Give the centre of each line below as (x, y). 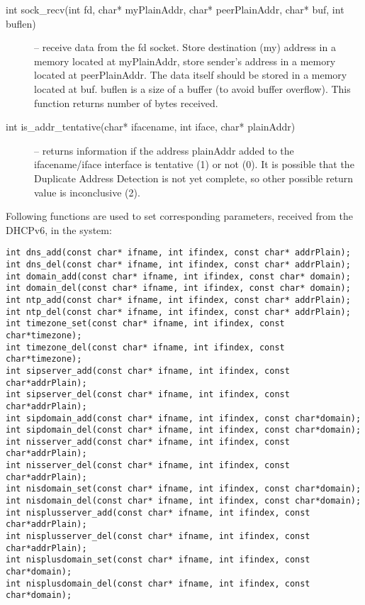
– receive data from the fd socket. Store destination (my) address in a (185, 47)
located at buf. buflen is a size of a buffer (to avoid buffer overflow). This (192, 88)
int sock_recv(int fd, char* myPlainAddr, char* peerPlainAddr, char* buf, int (175, 9)
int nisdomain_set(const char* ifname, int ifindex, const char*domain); (184, 489)
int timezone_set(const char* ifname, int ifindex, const (145, 324)
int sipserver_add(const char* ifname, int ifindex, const (148, 371)
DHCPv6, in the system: (59, 229)
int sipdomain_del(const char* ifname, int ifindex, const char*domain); (184, 430)
